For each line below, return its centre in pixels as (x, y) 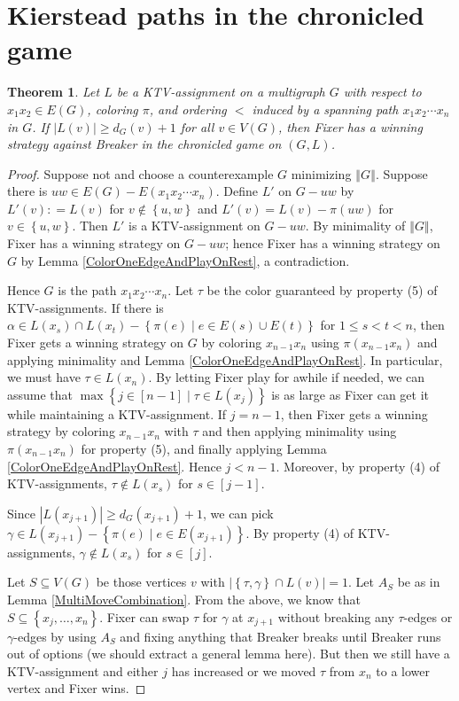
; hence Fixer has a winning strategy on (333, 243)
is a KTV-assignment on (194, 226)
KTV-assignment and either (83, 670)
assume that (40, 394)
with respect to (382, 92)
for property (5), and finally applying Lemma (204, 448)
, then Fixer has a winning (350, 126)
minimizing (321, 173)
